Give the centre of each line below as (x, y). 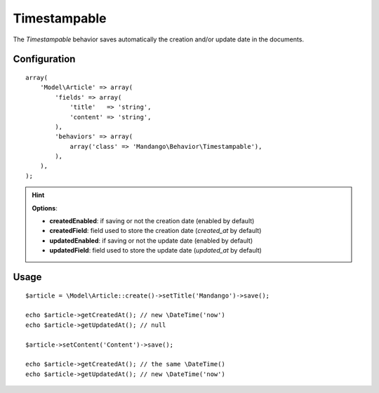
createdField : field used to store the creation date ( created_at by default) (155, 231)
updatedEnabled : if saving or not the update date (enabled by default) (151, 240)
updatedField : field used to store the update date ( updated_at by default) (156, 251)
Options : (45, 208)
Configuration (44, 59)
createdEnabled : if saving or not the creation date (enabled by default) (152, 221)
